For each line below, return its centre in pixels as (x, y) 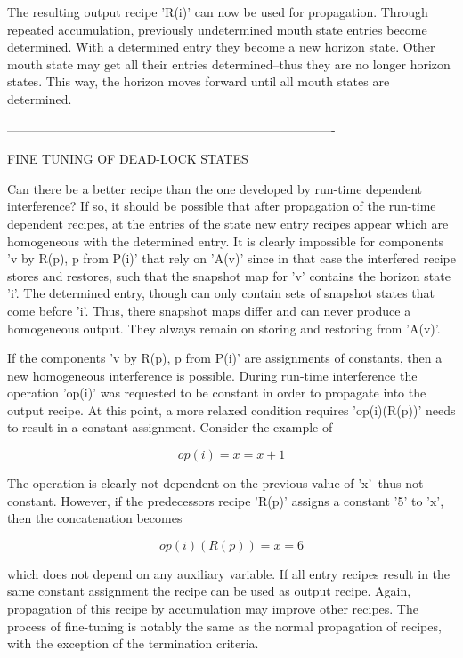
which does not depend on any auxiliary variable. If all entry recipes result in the (229, 573)
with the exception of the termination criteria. (133, 643)
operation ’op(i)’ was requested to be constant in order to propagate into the (217, 393)
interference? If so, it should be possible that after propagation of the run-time (222, 206)
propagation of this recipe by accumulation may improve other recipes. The (213, 609)
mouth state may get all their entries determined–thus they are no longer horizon (229, 64)
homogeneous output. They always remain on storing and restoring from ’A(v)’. (224, 328)
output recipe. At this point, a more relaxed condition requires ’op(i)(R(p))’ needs (231, 409)
